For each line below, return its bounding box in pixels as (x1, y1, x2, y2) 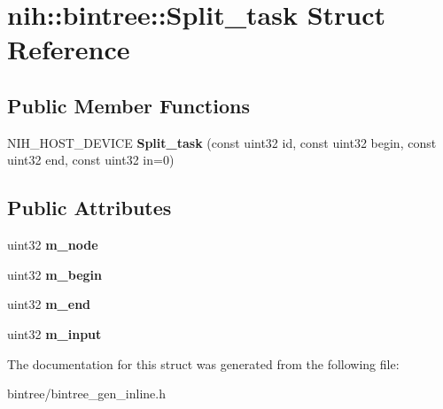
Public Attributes (7, 194, 172, 221)
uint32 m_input (7, 324, 102, 343)
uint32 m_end (7, 295, 91, 313)
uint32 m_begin (7, 265, 102, 283)
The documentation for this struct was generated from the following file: (7, 354, 400, 373)
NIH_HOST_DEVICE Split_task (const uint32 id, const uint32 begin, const (7, 133, 437, 151)
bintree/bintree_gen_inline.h (7, 384, 167, 403)
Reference (7, 31, 130, 67)
